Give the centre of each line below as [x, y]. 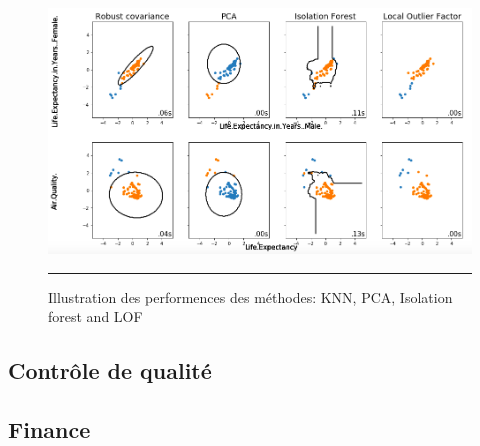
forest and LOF [95, 316]
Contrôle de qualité [110, 370]
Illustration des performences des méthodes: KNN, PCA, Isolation [250, 296]
